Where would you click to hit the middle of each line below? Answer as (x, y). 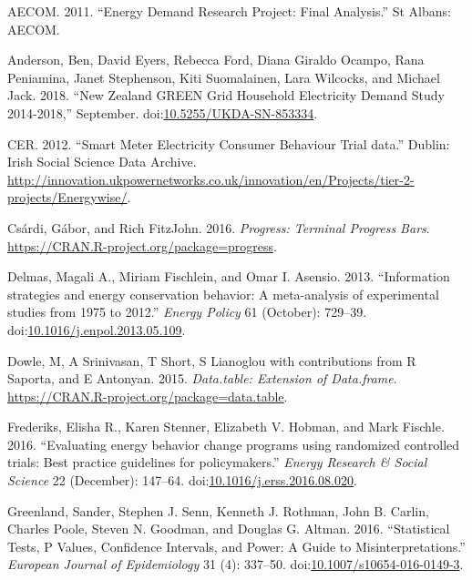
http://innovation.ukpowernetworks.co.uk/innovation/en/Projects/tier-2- (211, 179)
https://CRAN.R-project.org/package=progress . (142, 245)
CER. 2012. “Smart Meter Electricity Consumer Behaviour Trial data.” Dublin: (229, 143)
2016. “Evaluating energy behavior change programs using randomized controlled (234, 444)
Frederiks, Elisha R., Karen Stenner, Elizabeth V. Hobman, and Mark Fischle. (226, 427)
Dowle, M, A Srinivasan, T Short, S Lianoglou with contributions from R (212, 360)
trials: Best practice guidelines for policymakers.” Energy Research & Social (217, 462)
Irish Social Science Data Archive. (102, 162)
